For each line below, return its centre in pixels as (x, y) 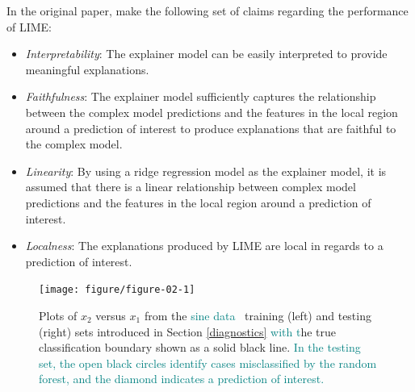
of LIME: (29, 26)
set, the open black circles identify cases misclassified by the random (208, 363)
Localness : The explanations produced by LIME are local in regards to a (204, 246)
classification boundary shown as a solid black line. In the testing (200, 347)
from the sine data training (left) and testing (258, 315)
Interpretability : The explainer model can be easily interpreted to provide (206, 54)
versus (111, 315)
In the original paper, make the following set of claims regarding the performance (207, 10)
